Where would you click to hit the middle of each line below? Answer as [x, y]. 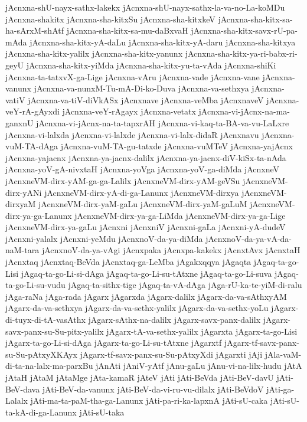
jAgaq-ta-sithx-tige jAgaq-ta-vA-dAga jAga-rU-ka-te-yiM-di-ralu [185, 285]
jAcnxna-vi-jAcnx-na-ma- [244, 111]
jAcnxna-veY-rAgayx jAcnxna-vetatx [129, 111]
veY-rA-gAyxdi [32, 111]
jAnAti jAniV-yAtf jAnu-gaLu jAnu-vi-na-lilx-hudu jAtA [199, 366]
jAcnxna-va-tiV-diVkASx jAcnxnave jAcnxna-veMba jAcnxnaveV [146, 99]
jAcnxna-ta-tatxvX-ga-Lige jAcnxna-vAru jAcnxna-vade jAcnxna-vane [133, 76]
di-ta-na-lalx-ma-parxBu [49, 366]
